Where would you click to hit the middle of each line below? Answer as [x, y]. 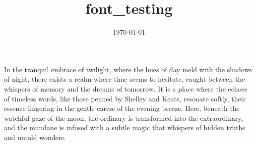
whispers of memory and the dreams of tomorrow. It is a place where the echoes [126, 88]
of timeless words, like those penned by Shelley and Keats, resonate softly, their [125, 98]
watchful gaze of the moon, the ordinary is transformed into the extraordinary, [124, 118]
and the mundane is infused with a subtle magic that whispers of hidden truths [125, 127]
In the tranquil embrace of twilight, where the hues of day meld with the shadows [128, 69]
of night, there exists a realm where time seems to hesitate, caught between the [125, 79]
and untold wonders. [35, 137]
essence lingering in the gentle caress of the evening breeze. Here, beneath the [122, 108]
